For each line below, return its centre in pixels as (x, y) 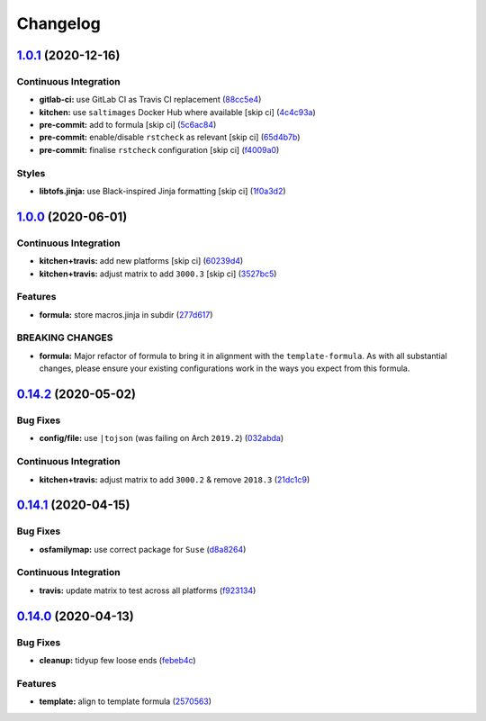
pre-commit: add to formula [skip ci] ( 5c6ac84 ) (128, 125)
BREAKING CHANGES (65, 338)
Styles (31, 173)
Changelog (58, 23)
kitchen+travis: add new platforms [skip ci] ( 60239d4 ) (141, 261)
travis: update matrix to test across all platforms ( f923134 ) (148, 590)
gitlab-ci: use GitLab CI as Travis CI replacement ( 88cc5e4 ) (150, 100)
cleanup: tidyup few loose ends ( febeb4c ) (118, 660)
